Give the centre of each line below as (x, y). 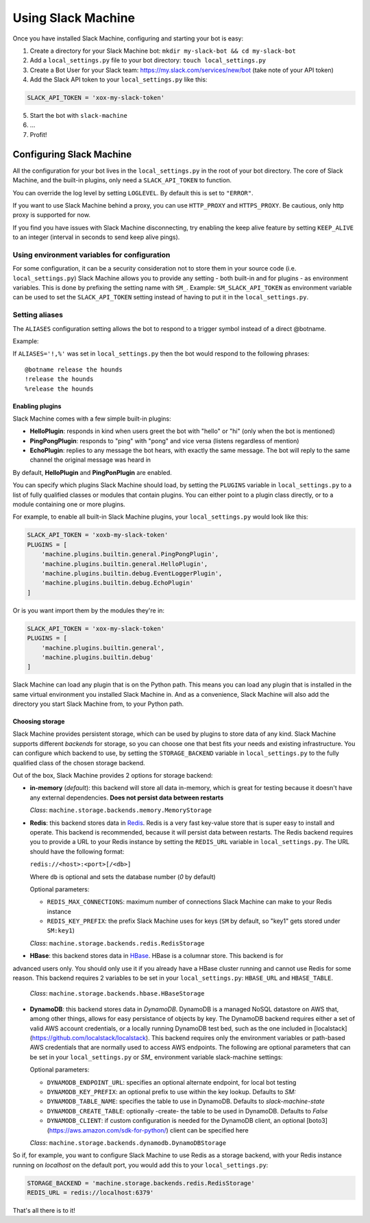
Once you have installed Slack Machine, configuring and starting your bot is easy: (128, 38)
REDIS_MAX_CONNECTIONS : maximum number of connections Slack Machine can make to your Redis (189, 902)
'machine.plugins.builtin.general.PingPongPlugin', (130, 554)
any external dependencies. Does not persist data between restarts (127, 798)
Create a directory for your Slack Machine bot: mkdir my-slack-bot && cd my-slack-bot (163, 51)
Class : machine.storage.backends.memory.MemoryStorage (121, 810)
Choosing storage (39, 721)
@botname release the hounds (74, 369)
